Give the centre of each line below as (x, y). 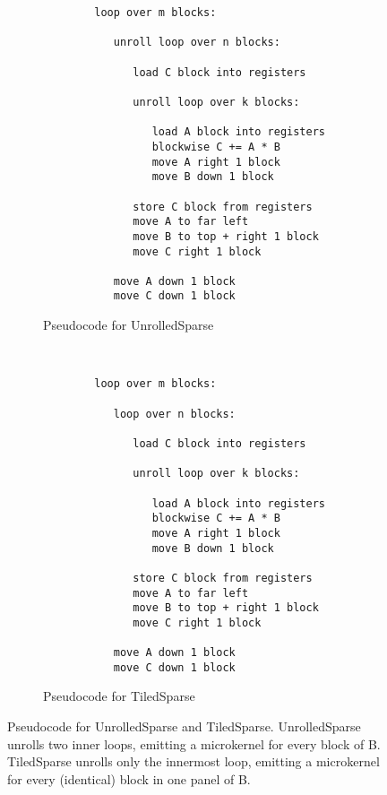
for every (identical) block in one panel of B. (129, 778)
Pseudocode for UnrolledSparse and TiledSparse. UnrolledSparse (184, 726)
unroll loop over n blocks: (197, 43)
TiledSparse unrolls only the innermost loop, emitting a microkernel (193, 761)
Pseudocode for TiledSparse (119, 696)
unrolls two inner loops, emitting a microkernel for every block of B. (194, 743)
